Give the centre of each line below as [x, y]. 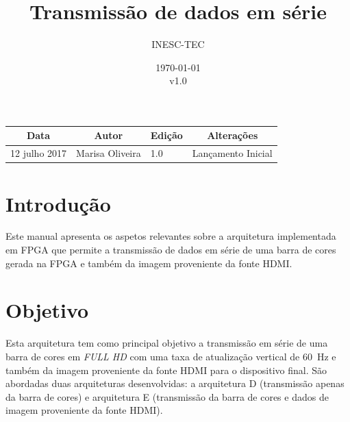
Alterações [233, 135]
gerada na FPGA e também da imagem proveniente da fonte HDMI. [149, 263]
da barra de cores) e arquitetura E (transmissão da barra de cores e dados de [167, 396]
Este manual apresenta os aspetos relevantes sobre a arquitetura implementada [171, 236]
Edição [166, 135]
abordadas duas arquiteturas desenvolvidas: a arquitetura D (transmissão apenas [175, 383]
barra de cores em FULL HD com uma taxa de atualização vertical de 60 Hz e [171, 356]
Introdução [58, 203]
